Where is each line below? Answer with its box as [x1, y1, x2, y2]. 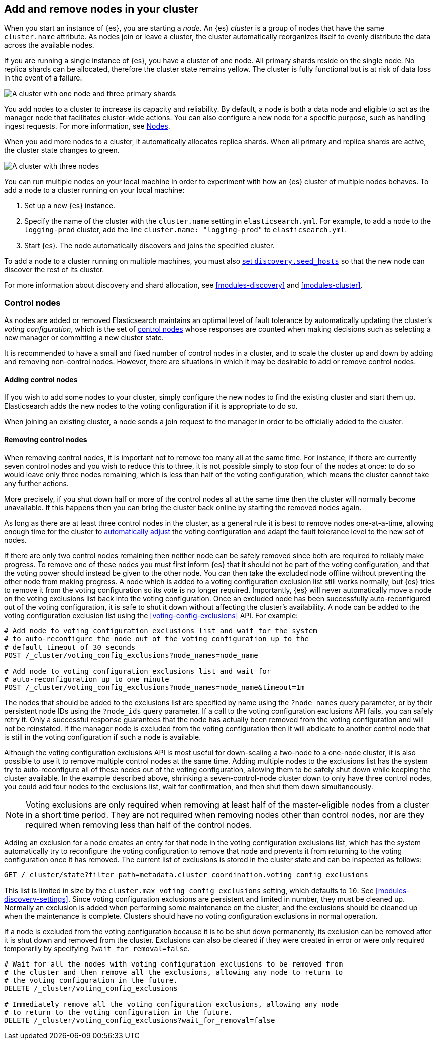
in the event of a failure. [4, 73, 82, 83]
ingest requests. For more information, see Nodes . [4, 122, 170, 131]
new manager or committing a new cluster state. [4, 333, 164, 342]
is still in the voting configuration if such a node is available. [4, 732, 201, 741]
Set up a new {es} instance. [24, 201, 116, 210]
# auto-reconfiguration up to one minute [4, 675, 169, 683]
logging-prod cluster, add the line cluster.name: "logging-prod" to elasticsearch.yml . [24, 225, 347, 234]
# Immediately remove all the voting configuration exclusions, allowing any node [4, 1000, 339, 1008]
